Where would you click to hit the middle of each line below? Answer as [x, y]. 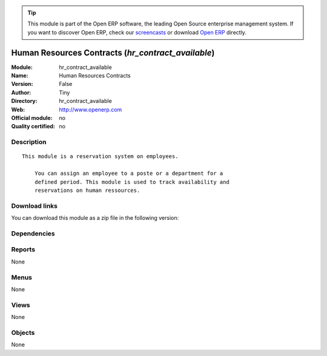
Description [29, 142]
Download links [34, 206]
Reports [23, 249]
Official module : [32, 118]
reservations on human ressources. [87, 190]
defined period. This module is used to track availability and [132, 182]
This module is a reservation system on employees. [100, 157]
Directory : [24, 101]
